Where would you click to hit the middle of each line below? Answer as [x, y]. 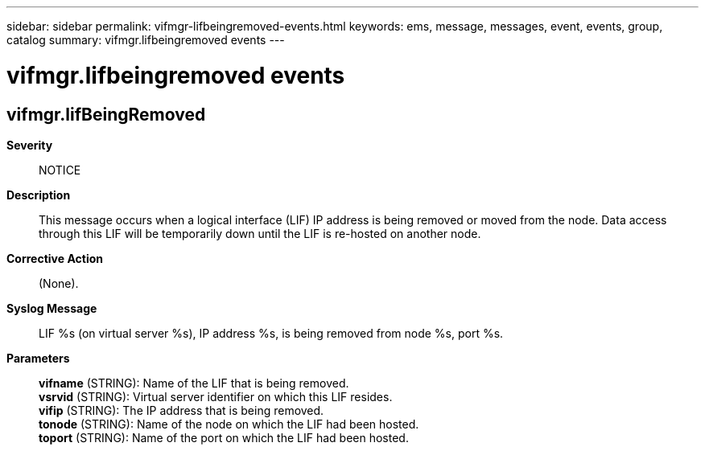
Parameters [38, 358]
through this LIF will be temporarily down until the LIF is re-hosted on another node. [260, 233]
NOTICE [60, 170]
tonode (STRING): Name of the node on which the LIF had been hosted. [229, 424]
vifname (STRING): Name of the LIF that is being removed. [194, 383]
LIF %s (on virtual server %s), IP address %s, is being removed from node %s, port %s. [271, 333]
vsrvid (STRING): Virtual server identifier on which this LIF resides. [216, 396]
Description [39, 195]
